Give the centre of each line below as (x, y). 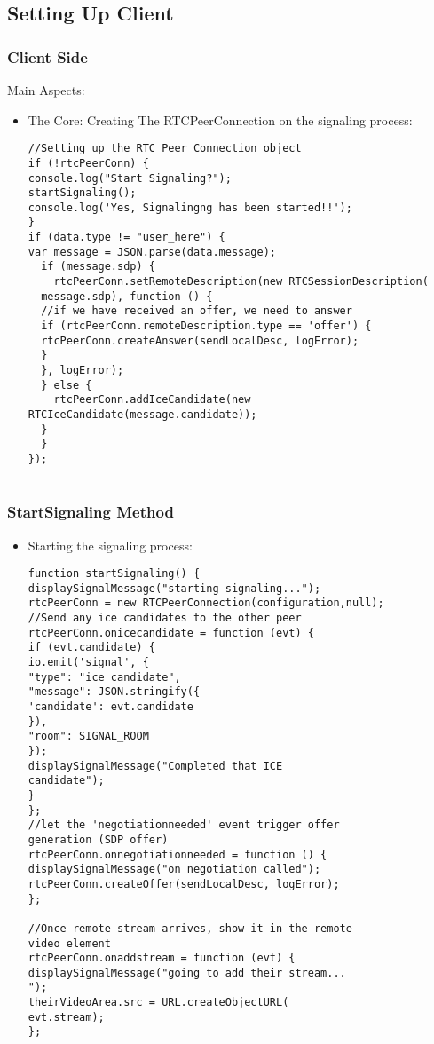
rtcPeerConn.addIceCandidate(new (152, 400)
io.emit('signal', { (88, 663)
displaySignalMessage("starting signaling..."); (174, 588)
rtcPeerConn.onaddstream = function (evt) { (162, 958)
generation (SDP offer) (98, 839)
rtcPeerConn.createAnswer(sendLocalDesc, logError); (200, 340)
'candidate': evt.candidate (110, 707)
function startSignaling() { (114, 574)
